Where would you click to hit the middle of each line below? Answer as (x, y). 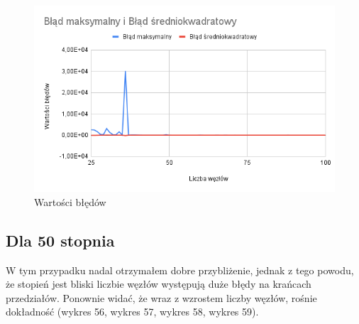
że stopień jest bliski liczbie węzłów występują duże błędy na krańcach (159, 284)
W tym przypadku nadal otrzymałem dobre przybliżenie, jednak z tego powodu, (180, 270)
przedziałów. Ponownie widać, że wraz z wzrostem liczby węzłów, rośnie (161, 297)
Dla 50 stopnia (60, 240)
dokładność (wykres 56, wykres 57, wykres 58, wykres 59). (132, 312)
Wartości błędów (70, 201)
